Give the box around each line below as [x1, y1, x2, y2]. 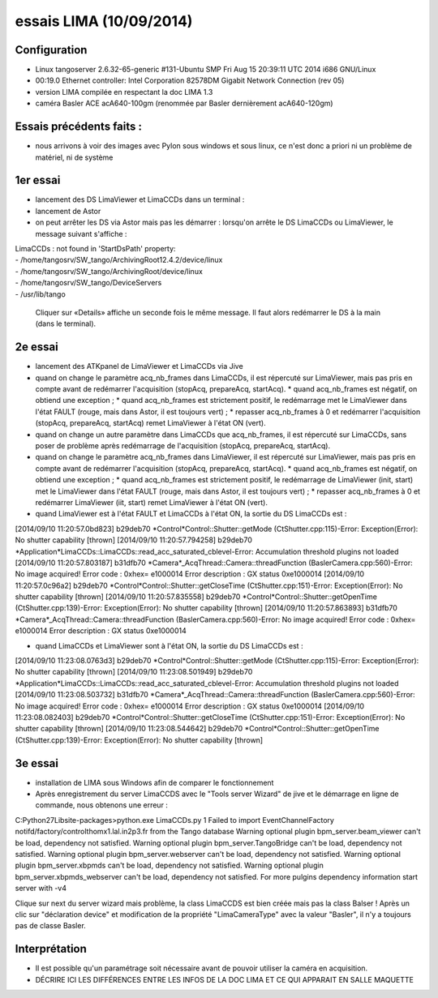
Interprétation [15, 942, 87, 956]
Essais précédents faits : [15, 120, 142, 134]
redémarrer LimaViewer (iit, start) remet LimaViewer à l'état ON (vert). [35, 497, 268, 507]
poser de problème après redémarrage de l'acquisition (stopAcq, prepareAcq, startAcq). [35, 440, 331, 450]
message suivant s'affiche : [35, 229, 127, 238]
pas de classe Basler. [15, 921, 87, 931]
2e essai [15, 341, 58, 354]
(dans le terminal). [35, 319, 97, 328]
